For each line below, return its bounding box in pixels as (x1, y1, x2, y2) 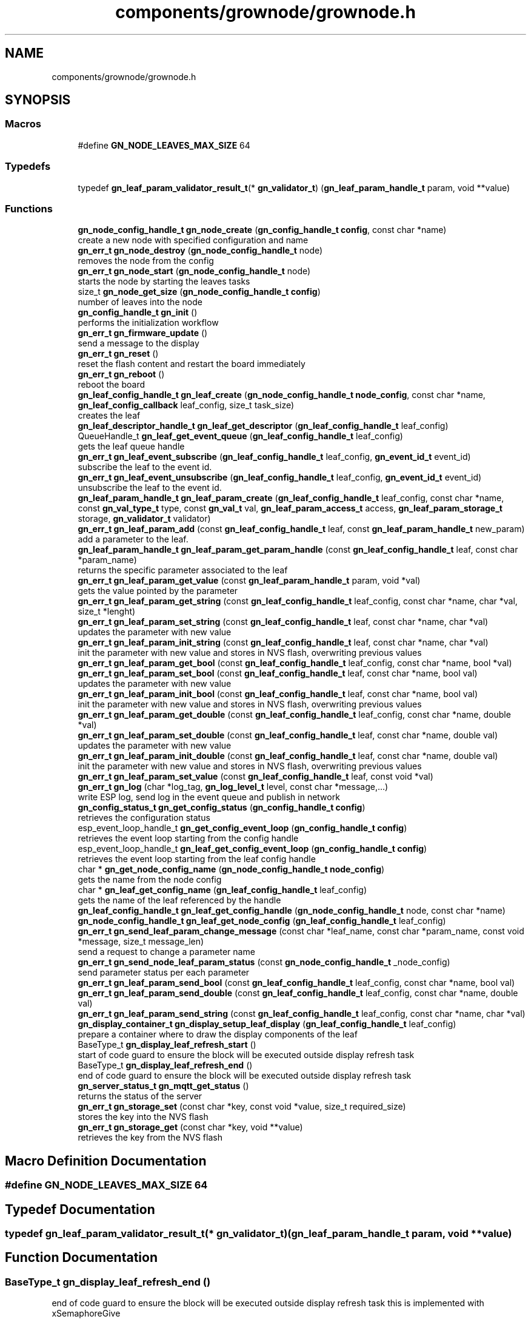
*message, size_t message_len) (78, 936, 204, 947)
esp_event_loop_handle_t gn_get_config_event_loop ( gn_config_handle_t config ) (78, 823, 407, 834)
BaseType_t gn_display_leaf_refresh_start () (78, 1039, 256, 1050)
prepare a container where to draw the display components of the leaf (78, 1029, 358, 1040)
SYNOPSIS (5, 92, 71, 108)
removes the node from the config (78, 255, 214, 266)
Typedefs (5, 160, 51, 173)
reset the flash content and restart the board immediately (78, 359, 306, 369)
